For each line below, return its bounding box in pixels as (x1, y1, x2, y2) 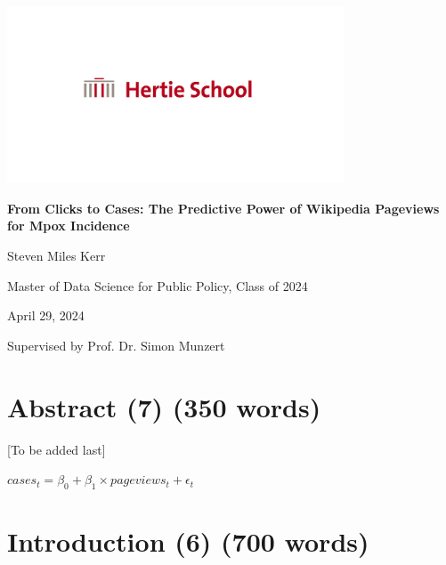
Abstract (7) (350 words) (7, 388, 321, 424)
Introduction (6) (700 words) (7, 523, 369, 560)
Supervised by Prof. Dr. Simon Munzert (7, 335, 225, 354)
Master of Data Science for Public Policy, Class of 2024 (7, 276, 308, 295)
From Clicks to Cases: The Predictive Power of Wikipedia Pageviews (7, 198, 440, 217)
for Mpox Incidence (7, 216, 130, 235)
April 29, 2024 (7, 306, 85, 325)
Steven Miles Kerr (7, 246, 106, 264)
